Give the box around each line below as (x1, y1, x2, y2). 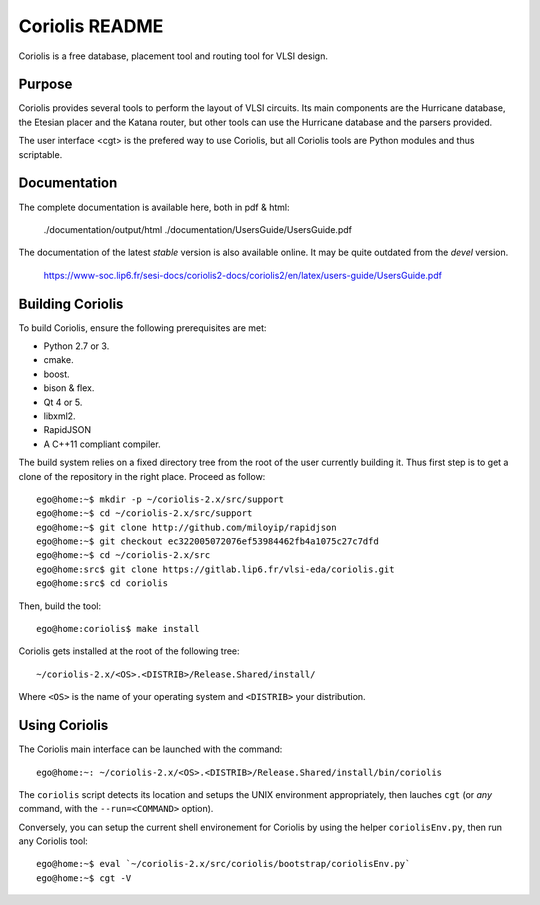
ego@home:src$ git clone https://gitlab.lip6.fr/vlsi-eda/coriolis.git (36, 563, 395, 575)
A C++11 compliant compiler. (43, 438, 161, 450)
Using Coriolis (18, 717, 109, 734)
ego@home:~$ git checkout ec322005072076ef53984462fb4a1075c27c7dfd (36, 536, 379, 547)
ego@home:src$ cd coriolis (36, 578, 169, 589)
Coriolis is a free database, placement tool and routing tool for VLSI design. (18, 50, 329, 62)
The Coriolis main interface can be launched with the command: (18, 743, 283, 755)
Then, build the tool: (18, 600, 102, 612)
